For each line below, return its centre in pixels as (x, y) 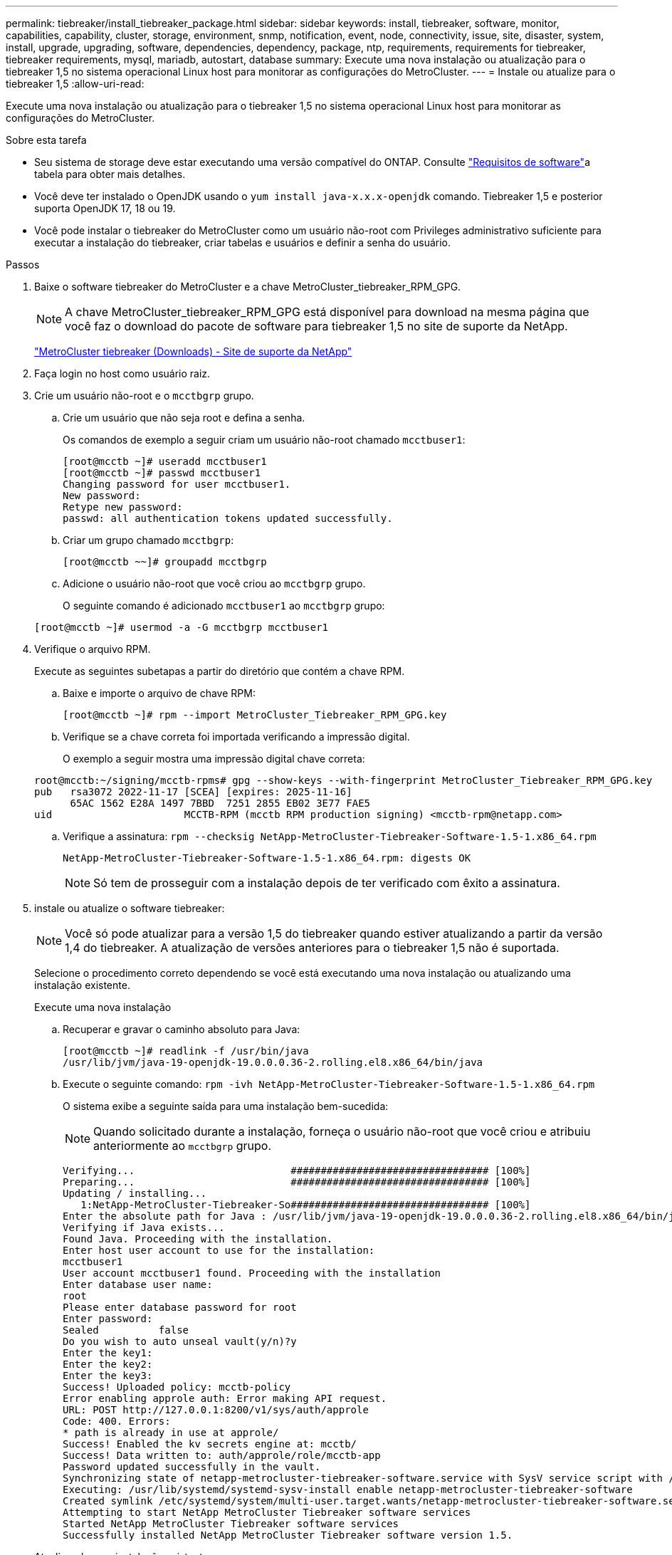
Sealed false (126, 1330)
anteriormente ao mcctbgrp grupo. (183, 1146)
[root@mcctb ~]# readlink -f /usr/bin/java (186, 1051)
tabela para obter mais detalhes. (110, 174)
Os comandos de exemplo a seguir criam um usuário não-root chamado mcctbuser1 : (264, 440)
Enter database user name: (138, 1284)
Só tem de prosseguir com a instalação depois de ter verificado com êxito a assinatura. (327, 883)
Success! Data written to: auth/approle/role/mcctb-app (222, 1455)
